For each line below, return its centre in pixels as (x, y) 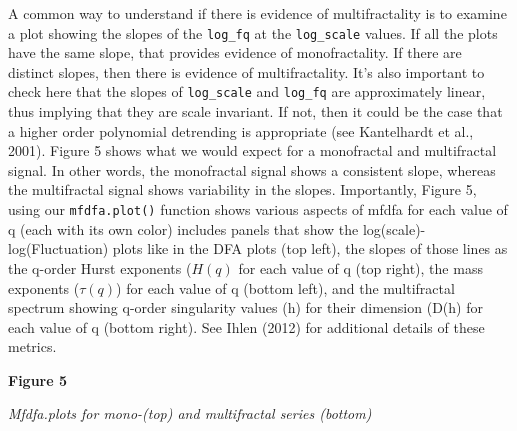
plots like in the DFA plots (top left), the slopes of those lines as (310, 248)
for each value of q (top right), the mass (360, 267)
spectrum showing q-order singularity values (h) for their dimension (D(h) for (245, 307)
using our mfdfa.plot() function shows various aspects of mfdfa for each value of (258, 209)
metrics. (32, 346)
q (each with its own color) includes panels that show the (183, 228)
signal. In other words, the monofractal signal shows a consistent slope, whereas (252, 169)
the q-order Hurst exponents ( (100, 267)
